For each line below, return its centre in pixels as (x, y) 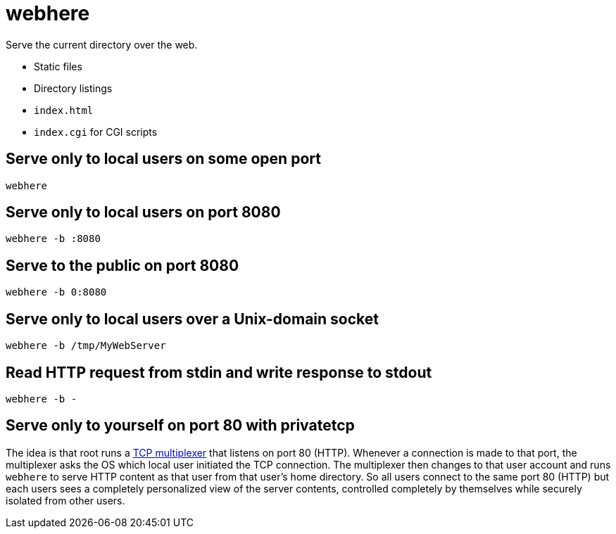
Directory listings (73, 88)
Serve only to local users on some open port (163, 159)
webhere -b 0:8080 (56, 292)
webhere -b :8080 (53, 239)
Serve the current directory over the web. (102, 44)
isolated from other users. (65, 500)
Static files (58, 66)
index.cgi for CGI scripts (96, 132)
